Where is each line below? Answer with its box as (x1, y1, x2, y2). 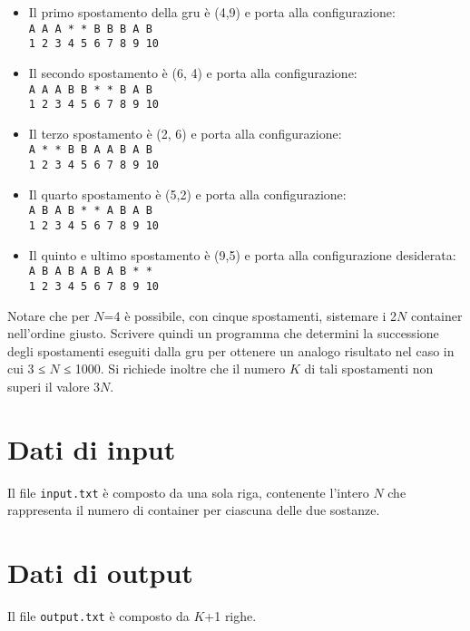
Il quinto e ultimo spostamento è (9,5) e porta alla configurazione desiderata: (28, 245, 456, 264)
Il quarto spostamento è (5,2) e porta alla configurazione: (28, 184, 347, 203)
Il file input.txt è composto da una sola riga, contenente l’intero (7, 482, 369, 501)
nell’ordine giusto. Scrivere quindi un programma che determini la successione (7, 324, 439, 343)
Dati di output (7, 554, 193, 591)
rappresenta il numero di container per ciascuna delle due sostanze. (7, 500, 380, 519)
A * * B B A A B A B (28, 143, 152, 157)
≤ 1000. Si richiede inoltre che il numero (64, 359, 286, 378)
